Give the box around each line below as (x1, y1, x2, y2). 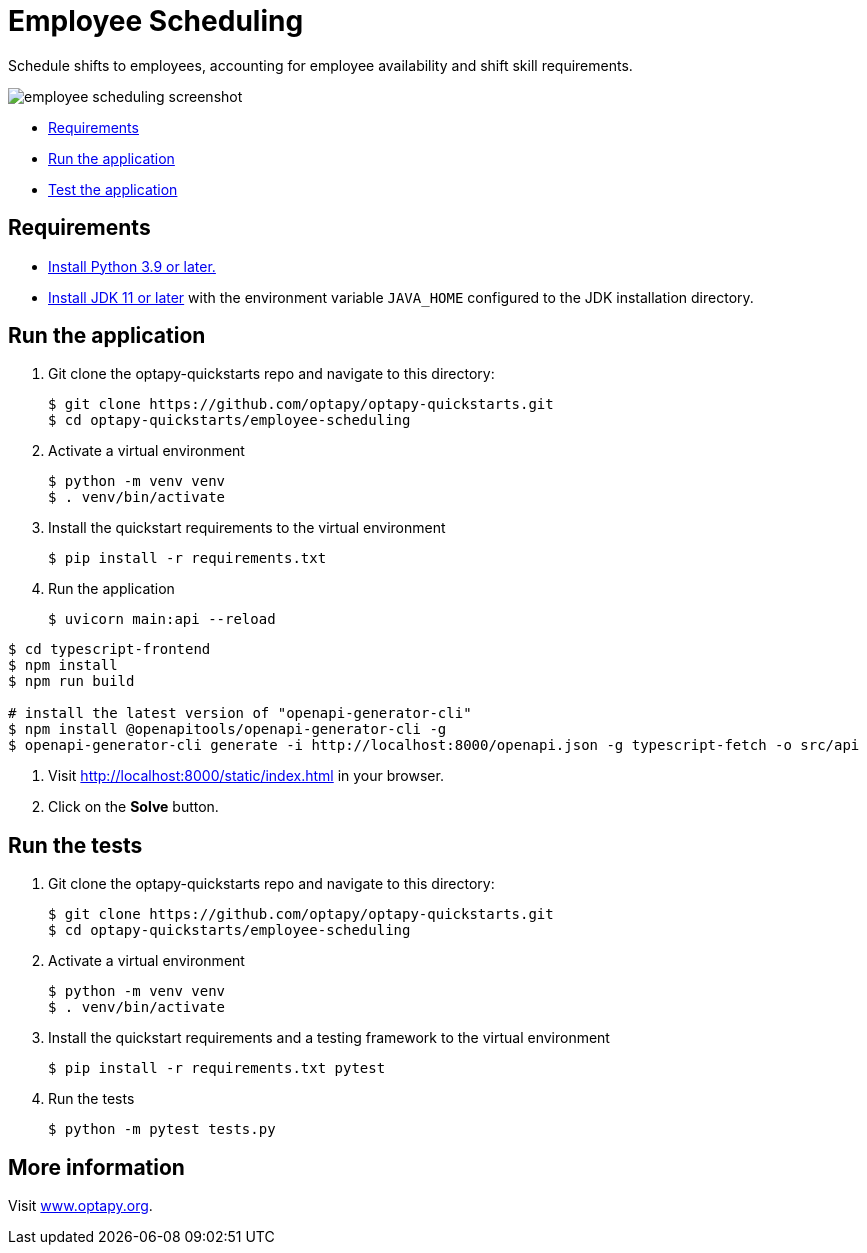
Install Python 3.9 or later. (48, 257, 216, 275)
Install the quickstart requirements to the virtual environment (48, 519, 446, 537)
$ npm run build (8, 673, 135, 690)
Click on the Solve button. (48, 798, 219, 816)
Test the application (48, 180, 178, 198)
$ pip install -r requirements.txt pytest (48, 1060, 386, 1077)
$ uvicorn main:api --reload (48, 611, 276, 628)
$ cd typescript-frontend (8, 641, 211, 658)
